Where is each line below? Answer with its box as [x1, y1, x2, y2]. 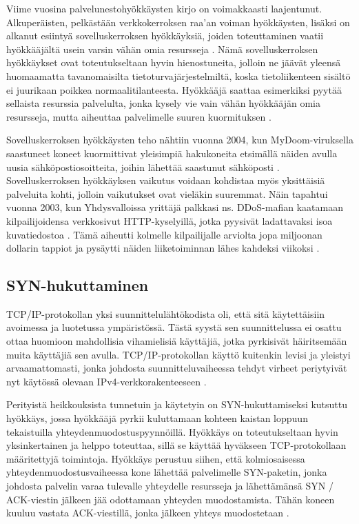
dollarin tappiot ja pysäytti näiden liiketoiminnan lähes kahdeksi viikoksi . [6, 241, 320, 255]
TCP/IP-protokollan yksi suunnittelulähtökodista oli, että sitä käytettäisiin [6, 306, 325, 321]
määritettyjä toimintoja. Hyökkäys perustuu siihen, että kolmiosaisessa [6, 451, 305, 465]
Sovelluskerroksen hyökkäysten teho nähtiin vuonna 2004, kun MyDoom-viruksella [6, 132, 353, 147]
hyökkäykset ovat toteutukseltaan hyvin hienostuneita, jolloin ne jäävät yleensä [6, 55, 341, 70]
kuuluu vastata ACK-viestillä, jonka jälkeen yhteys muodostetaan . [6, 505, 289, 520]
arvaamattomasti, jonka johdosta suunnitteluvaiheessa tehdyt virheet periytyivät [6, 361, 347, 375]
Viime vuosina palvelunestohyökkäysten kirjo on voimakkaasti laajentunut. [6, 1, 322, 15]
